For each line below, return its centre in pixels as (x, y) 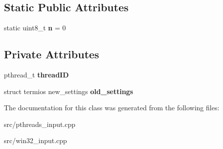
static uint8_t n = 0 (35, 28)
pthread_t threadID (36, 74)
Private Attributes (52, 54)
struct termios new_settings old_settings (69, 91)
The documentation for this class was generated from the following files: (112, 108)
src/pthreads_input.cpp (40, 124)
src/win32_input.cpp (35, 140)
